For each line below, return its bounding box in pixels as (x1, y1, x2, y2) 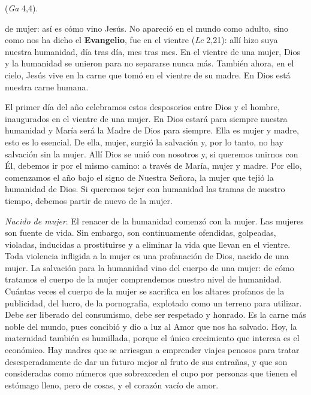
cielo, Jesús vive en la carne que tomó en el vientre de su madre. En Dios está (5, 68, 291, 81)
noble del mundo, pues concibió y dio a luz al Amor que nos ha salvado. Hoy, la (5, 320, 297, 332)
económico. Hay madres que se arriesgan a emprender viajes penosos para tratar (5, 344, 300, 356)
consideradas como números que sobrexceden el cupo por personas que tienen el (5, 367, 297, 379)
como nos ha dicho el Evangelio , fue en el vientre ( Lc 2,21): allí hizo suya (5, 34, 278, 46)
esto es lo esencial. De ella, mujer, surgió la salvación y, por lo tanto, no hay (5, 135, 283, 148)
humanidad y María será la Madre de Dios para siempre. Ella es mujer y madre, (5, 124, 299, 136)
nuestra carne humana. (5, 80, 89, 93)
